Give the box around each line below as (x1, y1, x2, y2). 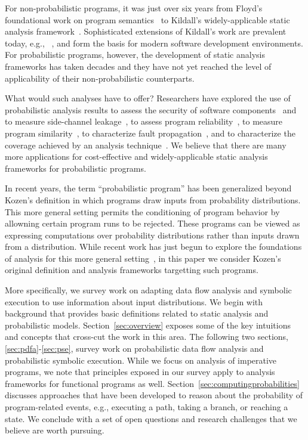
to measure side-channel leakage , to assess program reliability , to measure (5, 115, 283, 128)
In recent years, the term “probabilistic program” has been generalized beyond (5, 182, 292, 194)
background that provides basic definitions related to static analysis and (5, 307, 269, 320)
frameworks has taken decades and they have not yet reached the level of (5, 60, 272, 72)
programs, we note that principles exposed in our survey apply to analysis (5, 365, 275, 378)
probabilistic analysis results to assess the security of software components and (5, 103, 297, 116)
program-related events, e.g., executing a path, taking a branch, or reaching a (5, 401, 288, 413)
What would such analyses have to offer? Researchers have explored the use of (5, 92, 291, 104)
